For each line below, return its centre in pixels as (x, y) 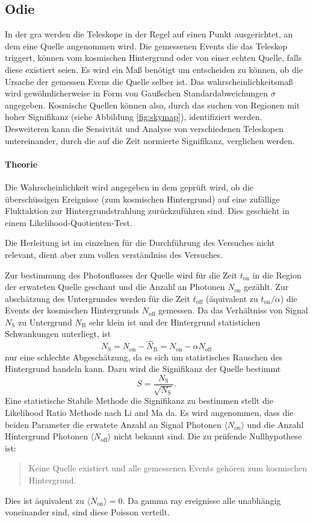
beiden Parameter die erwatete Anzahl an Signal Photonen (113, 424)
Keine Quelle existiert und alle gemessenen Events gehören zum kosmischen (168, 468)
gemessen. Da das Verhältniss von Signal (233, 310)
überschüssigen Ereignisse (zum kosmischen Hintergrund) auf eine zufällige (142, 199)
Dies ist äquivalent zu (45, 500)
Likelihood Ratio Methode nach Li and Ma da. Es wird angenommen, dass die (149, 412)
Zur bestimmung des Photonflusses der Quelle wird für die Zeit (121, 275)
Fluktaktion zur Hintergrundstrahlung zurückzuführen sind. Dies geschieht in (147, 211)
